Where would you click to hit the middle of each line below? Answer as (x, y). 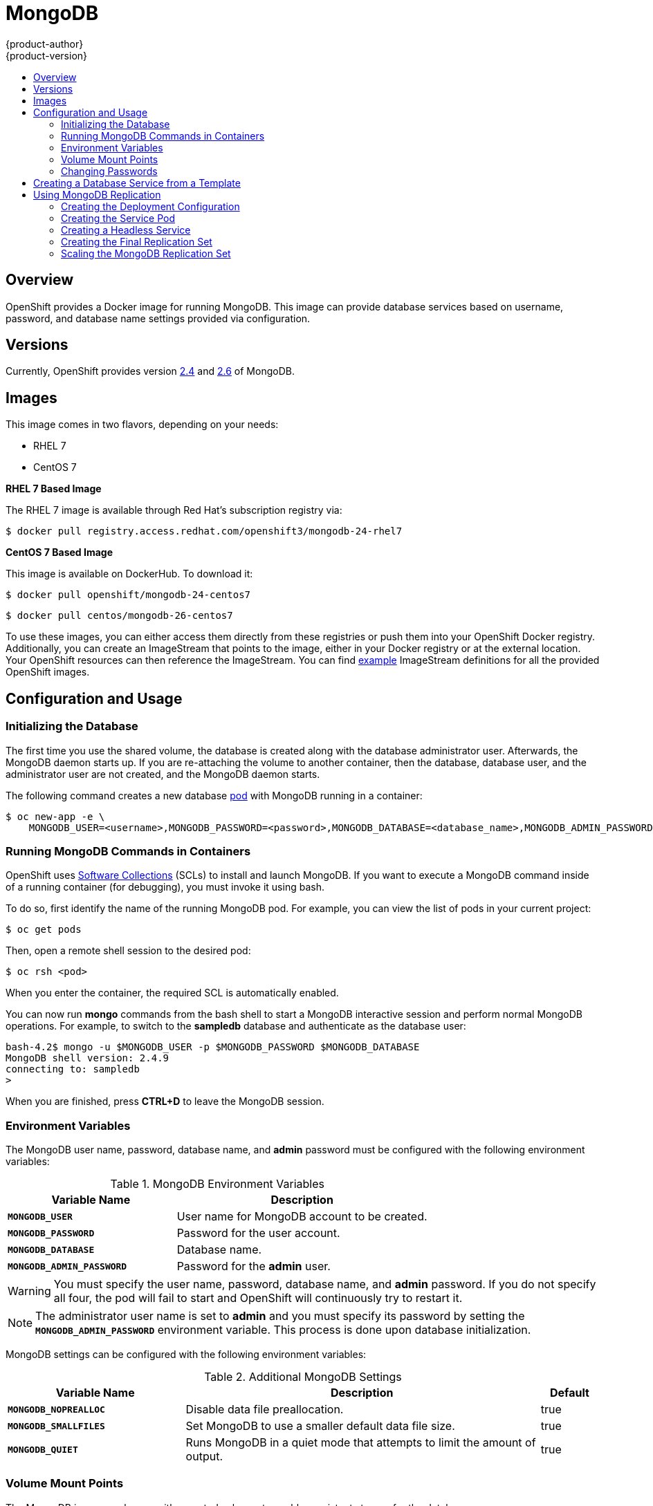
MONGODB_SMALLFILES (56, 1426)
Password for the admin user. (254, 1266)
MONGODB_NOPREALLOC (56, 1409)
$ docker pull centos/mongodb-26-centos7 (119, 616)
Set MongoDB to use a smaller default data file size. (320, 1426)
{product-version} (47, 55)
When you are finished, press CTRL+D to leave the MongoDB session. (165, 1101)
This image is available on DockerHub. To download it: (129, 574)
